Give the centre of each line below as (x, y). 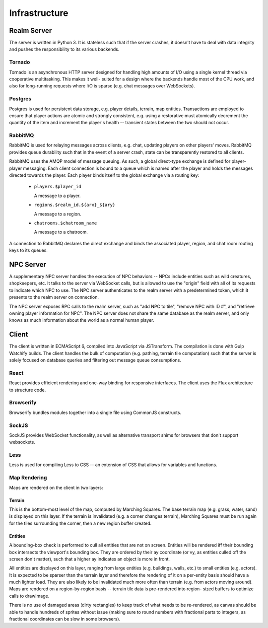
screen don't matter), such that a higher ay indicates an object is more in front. (90, 559)
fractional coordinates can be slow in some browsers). (65, 619)
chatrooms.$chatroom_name (66, 223)
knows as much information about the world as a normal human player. (82, 320)
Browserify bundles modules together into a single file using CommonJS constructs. (95, 413)
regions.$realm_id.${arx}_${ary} (75, 205)
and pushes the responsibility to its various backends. (64, 49)
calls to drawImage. (29, 596)
